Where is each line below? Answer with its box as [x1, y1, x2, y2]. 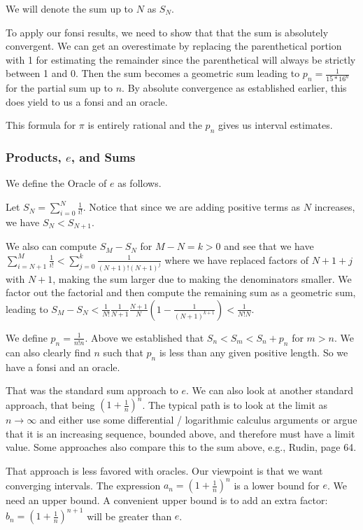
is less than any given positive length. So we [159, 344, 348, 359]
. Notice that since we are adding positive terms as [83, 200, 301, 214]
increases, [314, 200, 355, 214]
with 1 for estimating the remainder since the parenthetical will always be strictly [6, 52, 356, 67]
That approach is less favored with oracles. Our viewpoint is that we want [6, 463, 323, 478]
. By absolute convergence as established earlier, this [122, 81, 347, 95]
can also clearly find [6, 344, 91, 359]
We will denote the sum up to [6, 1, 134, 15]
